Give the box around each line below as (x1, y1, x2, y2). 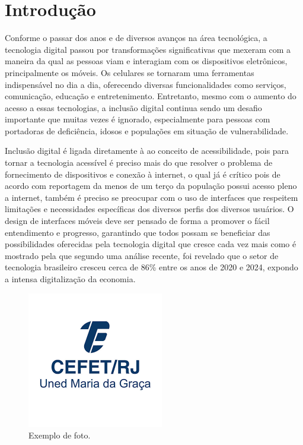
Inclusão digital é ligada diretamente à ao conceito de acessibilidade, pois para (5, 144, 289, 157)
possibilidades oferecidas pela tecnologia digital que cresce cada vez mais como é (5, 238, 296, 250)
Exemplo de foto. (28, 429, 91, 441)
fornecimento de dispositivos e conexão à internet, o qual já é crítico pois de (5, 168, 280, 180)
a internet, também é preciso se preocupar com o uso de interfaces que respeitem (5, 191, 298, 203)
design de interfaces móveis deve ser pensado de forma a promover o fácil (5, 214, 270, 227)
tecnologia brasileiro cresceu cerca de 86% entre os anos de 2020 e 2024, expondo (5, 261, 298, 273)
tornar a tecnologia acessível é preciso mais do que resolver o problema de (5, 156, 273, 169)
